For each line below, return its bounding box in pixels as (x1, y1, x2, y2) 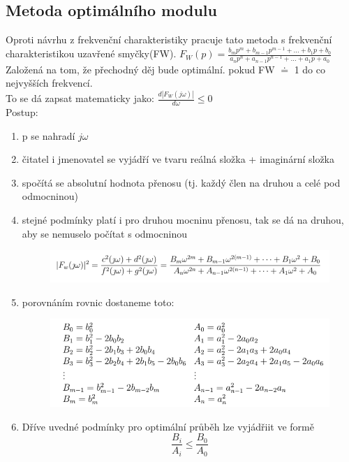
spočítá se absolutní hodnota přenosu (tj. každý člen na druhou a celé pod (22, 175, 341, 189)
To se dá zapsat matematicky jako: (6, 91, 154, 106)
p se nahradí (22, 128, 75, 143)
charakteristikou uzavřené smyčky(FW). (6, 46, 177, 61)
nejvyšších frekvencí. (6, 75, 93, 90)
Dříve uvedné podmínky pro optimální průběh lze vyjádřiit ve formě (22, 419, 314, 433)
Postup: (6, 104, 38, 119)
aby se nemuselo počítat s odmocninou (22, 226, 188, 240)
